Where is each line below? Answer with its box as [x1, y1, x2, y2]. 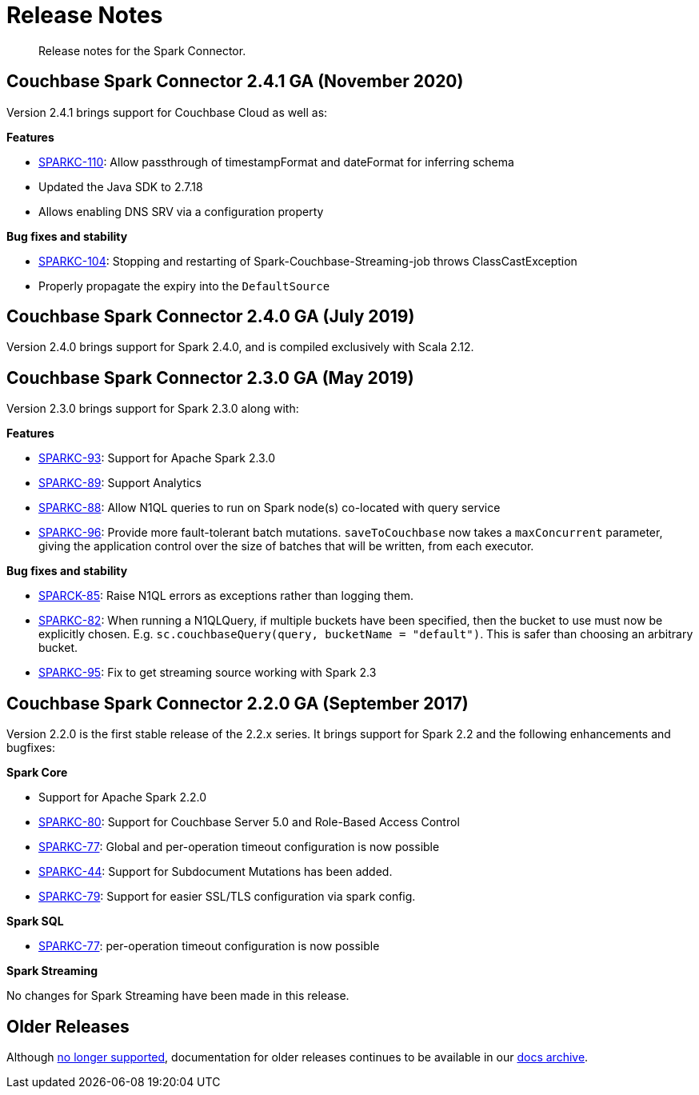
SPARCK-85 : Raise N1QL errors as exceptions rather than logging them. [38, 589, 414, 603]
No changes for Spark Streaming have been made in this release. [6, 989, 349, 1003]
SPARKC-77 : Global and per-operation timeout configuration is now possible [38, 840, 440, 854]
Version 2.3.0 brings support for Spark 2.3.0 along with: [6, 402, 299, 416]
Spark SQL [6, 914, 64, 929]
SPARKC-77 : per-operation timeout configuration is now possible [38, 939, 380, 953]
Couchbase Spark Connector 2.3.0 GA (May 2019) [6, 367, 414, 388]
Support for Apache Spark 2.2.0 [38, 790, 207, 805]
